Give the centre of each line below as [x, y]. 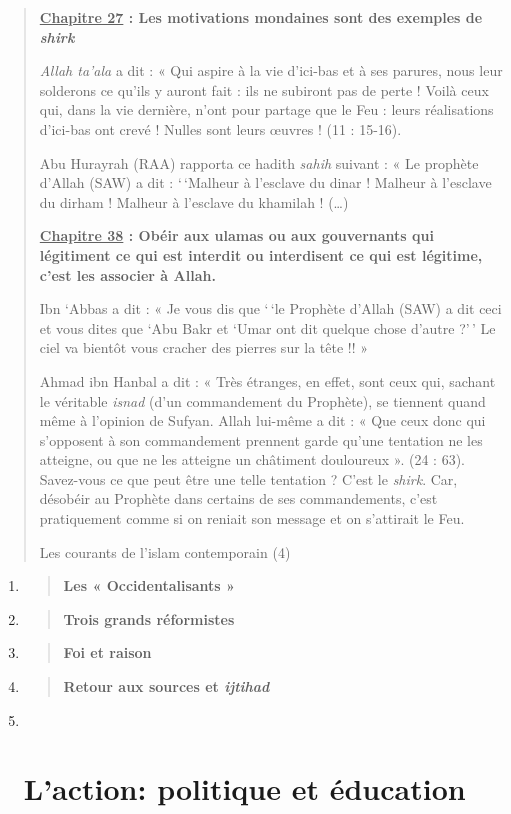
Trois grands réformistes [149, 618]
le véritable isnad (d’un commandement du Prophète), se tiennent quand [262, 400]
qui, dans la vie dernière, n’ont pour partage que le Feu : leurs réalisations [266, 109]
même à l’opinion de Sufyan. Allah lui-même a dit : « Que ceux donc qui [262, 420]
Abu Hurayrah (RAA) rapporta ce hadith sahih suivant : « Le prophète [259, 162]
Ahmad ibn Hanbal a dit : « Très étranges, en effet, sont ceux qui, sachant [267, 380]
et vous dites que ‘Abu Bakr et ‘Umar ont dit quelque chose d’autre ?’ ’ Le [267, 327]
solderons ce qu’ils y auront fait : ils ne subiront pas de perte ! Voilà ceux [264, 89]
